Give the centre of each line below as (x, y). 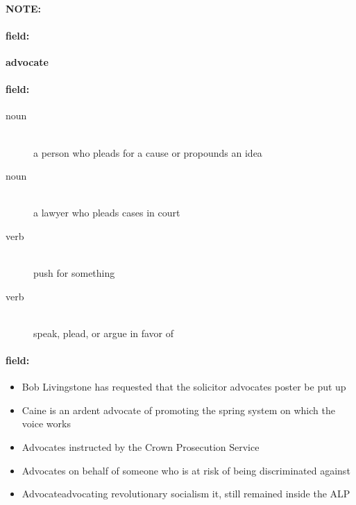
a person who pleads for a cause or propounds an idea (148, 152)
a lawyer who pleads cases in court (107, 213)
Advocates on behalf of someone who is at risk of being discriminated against (186, 470)
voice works (46, 423)
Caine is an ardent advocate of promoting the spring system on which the (178, 410)
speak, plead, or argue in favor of (104, 333)
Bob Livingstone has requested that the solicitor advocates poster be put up (184, 387)
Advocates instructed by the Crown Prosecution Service (141, 447)
